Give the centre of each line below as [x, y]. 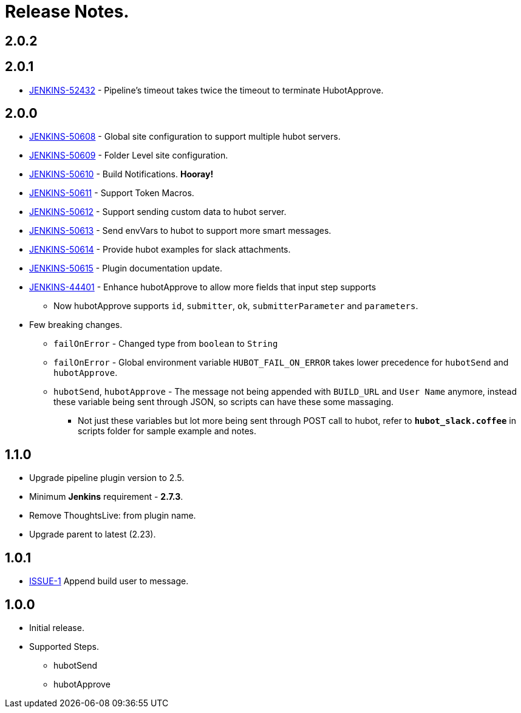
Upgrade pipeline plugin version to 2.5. [107, 478]
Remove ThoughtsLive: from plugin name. [113, 516]
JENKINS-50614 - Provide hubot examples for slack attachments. [160, 250]
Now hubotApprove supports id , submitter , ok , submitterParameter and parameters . [236, 306]
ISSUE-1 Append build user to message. [109, 581]
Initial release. [57, 627]
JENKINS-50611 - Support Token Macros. [112, 193]
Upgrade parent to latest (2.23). [93, 534]
